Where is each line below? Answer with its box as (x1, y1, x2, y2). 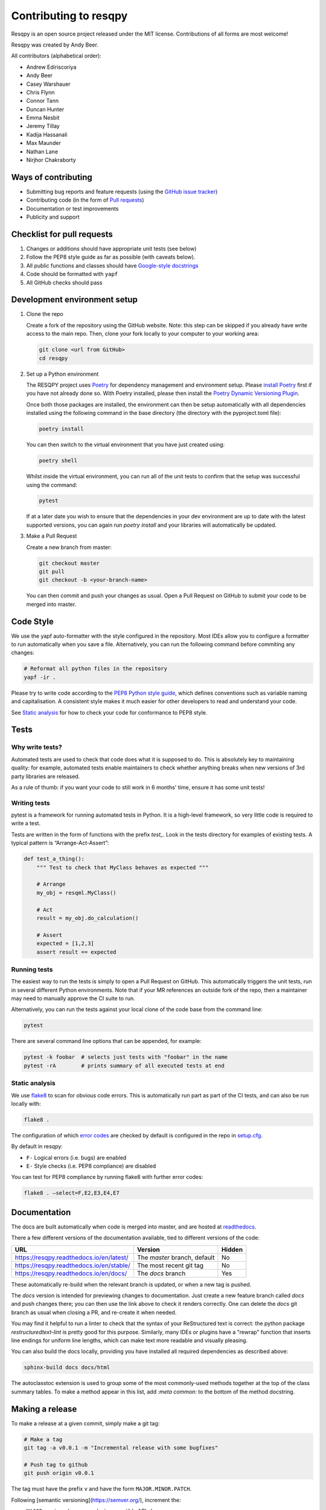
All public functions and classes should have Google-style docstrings (26, 262, 199, 269)
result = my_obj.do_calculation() (36, 914, 139, 921)
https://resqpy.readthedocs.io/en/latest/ (14, 1253, 129, 1262)
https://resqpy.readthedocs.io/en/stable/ (14, 1261, 130, 1270)
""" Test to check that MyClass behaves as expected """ (36, 864, 209, 871)
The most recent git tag (136, 1261, 204, 1270)
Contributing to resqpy (11, 9, 128, 22)
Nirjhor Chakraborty (26, 156, 77, 164)
